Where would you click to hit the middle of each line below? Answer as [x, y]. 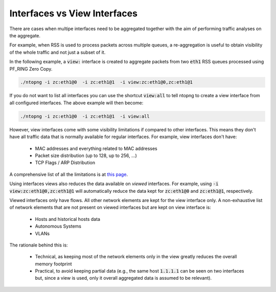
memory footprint [53, 264]
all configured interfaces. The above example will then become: [76, 103]
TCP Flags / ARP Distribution [65, 163]
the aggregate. [25, 35]
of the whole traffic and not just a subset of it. [57, 52]
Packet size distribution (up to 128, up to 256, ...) [86, 155]
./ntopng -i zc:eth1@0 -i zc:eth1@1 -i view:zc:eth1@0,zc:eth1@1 [107, 82]
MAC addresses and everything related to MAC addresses [96, 148]
